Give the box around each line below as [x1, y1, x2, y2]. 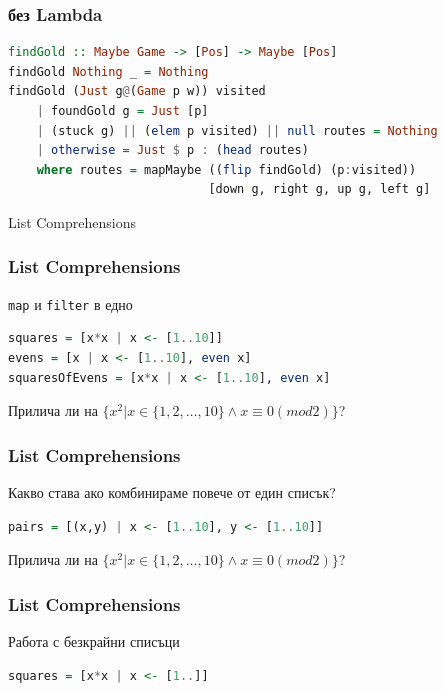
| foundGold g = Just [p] [36, 104, 209, 118]
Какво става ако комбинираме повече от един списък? [8, 482, 336, 503]
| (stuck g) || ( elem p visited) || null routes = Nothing [36, 123, 438, 138]
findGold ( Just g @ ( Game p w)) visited [8, 84, 266, 99]
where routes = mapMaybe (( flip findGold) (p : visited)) [36, 162, 417, 177]
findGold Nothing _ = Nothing [8, 64, 209, 79]
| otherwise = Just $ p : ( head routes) [36, 143, 309, 158]
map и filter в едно [8, 293, 133, 314]
